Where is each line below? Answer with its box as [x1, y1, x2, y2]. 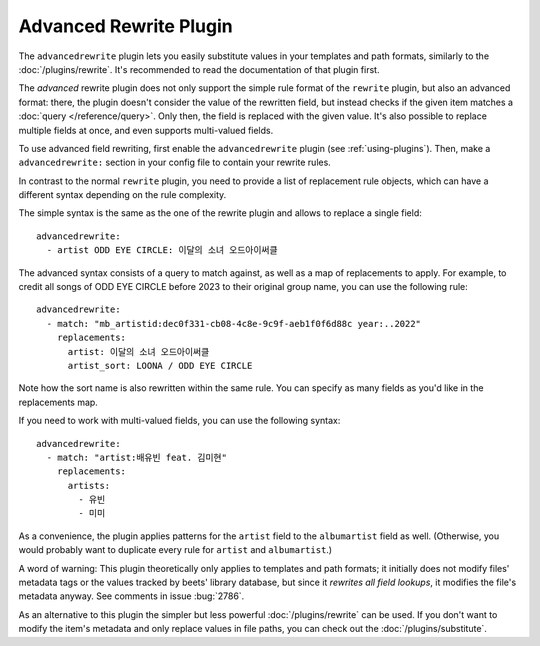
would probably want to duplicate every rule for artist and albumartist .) [18, 544, 333, 556]
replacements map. [18, 396, 99, 408]
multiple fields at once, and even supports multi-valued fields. [18, 124, 274, 136]
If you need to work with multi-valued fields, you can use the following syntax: [18, 415, 341, 427]
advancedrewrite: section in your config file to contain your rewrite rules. [18, 156, 332, 169]
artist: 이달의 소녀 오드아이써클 [67, 346, 210, 357]
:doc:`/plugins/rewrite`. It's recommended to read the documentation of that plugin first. [18, 63, 380, 75]
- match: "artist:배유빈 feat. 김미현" [46, 451, 227, 463]
